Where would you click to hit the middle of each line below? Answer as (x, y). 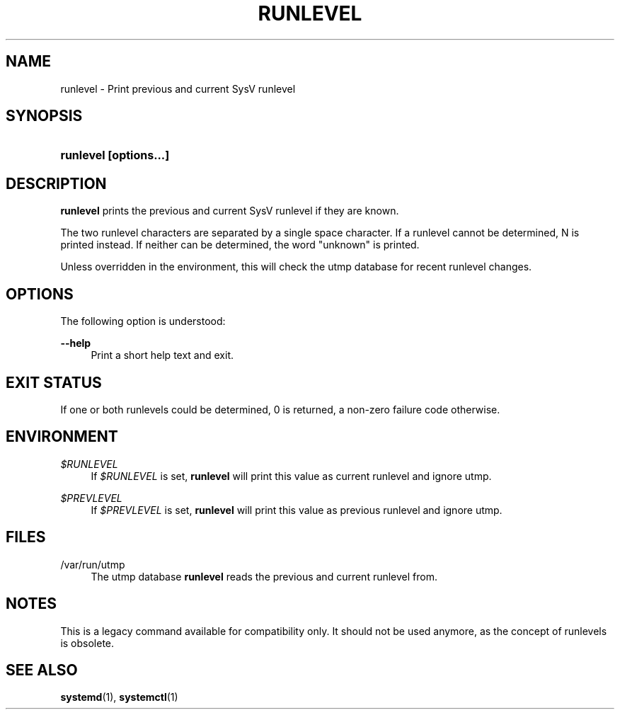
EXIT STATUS (54, 382)
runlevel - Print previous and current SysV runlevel (178, 88)
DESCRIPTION (56, 183)
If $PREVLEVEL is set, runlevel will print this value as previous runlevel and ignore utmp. (297, 510)
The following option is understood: (143, 321)
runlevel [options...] (115, 155)
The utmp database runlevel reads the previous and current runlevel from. (264, 576)
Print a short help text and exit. (162, 355)
